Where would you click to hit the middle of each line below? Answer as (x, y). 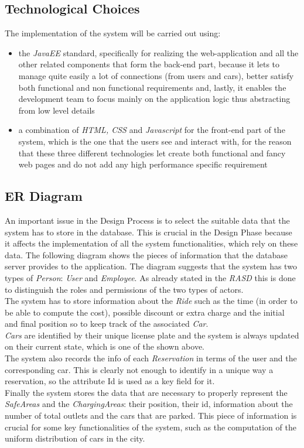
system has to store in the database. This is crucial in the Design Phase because (148, 232)
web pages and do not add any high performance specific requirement (143, 164)
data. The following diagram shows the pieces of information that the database (146, 254)
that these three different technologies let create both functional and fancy (152, 153)
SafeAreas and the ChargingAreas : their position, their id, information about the (149, 404)
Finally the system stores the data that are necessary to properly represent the (146, 392)
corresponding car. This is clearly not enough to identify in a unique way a (139, 369)
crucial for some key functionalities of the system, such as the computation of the (151, 427)
